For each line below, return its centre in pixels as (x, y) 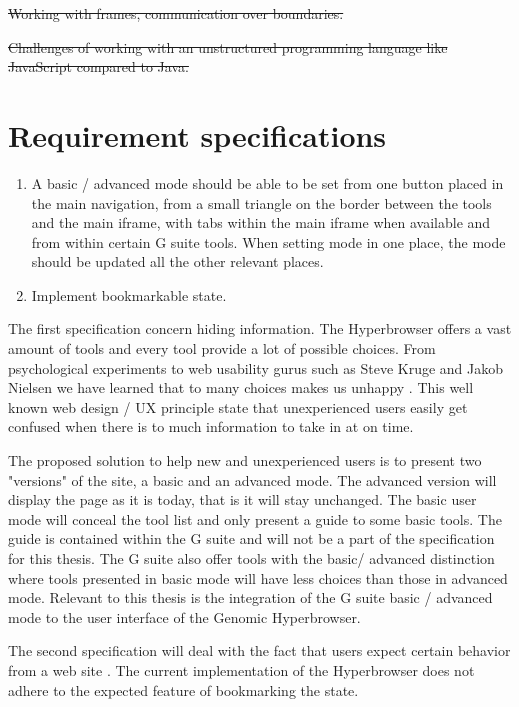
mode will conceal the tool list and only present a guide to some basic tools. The (255, 518)
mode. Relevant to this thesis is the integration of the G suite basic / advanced (250, 597)
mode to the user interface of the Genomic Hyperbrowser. (184, 616)
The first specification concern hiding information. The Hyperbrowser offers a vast (260, 328)
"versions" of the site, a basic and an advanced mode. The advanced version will (252, 479)
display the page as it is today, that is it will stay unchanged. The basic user (242, 499)
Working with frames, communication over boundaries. (176, 13)
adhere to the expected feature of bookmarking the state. (183, 689)
